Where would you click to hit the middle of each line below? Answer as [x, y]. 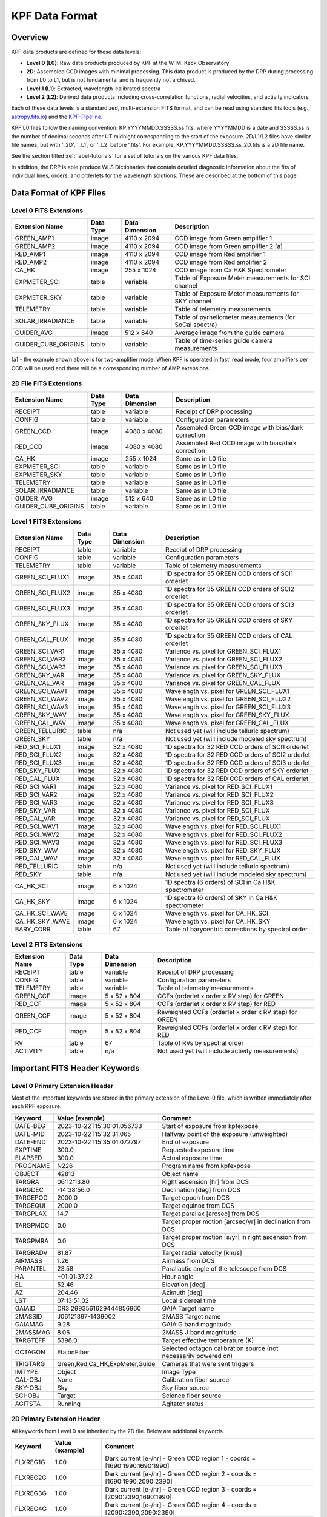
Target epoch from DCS [196, 1197]
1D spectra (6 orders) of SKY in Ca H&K [221, 897]
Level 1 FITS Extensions [46, 522]
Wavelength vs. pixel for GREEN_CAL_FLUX [227, 723]
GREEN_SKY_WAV [41, 715]
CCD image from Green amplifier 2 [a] [229, 246]
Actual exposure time [192, 1158]
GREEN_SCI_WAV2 [41, 699]
